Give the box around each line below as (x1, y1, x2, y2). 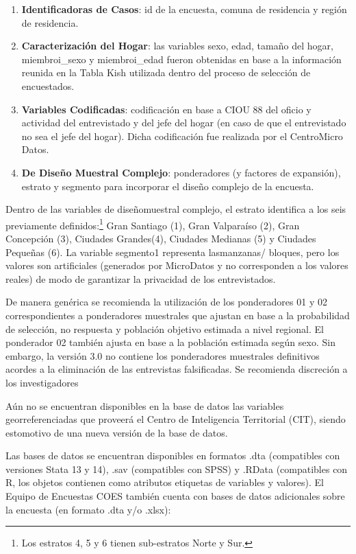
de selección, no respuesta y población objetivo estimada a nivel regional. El (5, 321, 324, 336)
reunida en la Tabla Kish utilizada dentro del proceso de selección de (21, 65, 311, 80)
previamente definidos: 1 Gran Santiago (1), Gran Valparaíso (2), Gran (5, 216, 300, 232)
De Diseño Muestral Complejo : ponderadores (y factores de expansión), (21, 165, 341, 179)
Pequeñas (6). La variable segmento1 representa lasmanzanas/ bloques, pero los (5, 244, 340, 259)
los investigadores (5, 375, 79, 389)
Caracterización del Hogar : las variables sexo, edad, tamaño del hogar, (21, 38, 333, 53)
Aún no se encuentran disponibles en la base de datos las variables (5, 398, 284, 413)
